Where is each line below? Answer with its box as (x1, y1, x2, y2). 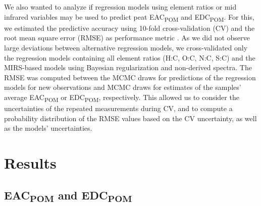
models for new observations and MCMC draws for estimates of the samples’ (4, 82, 241, 92)
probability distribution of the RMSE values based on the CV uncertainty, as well (4, 113, 257, 123)
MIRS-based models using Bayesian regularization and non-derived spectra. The (4, 62, 252, 73)
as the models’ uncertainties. (4, 123, 92, 133)
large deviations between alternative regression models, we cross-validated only (4, 42, 248, 53)
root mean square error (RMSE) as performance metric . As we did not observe (4, 32, 250, 43)
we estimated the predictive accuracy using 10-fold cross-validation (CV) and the (4, 22, 255, 33)
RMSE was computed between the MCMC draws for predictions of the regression (4, 72, 256, 82)
